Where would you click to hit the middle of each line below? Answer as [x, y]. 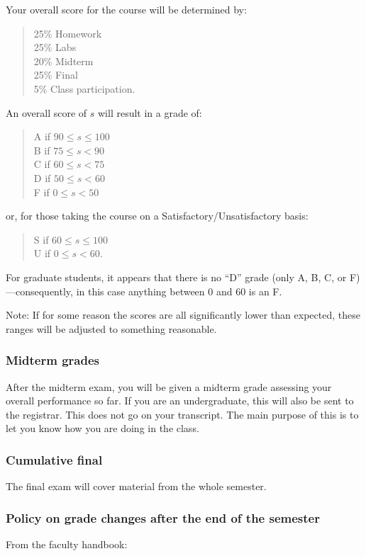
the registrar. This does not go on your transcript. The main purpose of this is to [182, 414]
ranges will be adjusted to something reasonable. [111, 328]
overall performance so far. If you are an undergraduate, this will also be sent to [180, 401]
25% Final [56, 75]
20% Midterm [63, 61]
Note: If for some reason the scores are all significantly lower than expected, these [183, 315]
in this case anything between [140, 291]
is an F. [265, 291]
